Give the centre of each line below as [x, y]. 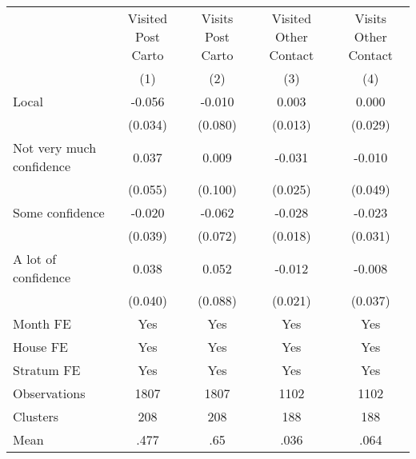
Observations [49, 393]
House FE [40, 347]
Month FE [42, 323]
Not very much [55, 148]
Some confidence [59, 212]
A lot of [35, 259]
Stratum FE [47, 370]
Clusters [36, 416]
